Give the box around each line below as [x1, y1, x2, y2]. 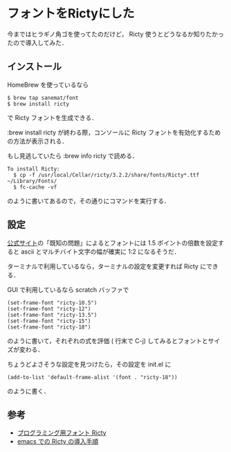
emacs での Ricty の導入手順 [17, 437, 99, 446]
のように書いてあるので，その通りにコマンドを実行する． [7, 196, 171, 205]
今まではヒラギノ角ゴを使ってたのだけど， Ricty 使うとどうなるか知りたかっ [7, 30, 225, 38]
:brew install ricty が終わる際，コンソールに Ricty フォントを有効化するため [7, 128, 221, 137]
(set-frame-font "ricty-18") [7, 323, 91, 331]
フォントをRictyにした [7, 6, 135, 21]
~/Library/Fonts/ [7, 177, 57, 184]
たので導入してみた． [7, 38, 68, 46]
